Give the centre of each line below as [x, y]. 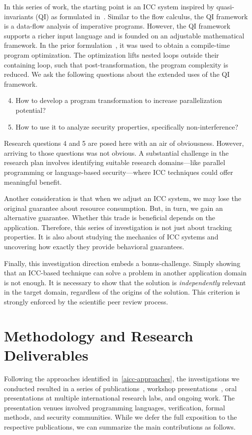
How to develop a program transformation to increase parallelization [119, 100]
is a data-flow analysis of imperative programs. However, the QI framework [117, 26]
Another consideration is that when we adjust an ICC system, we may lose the [123, 198]
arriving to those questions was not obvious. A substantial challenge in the [116, 152]
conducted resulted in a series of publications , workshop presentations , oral [120, 388]
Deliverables [46, 355]
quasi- [225, 6]
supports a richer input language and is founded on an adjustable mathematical [124, 35]
